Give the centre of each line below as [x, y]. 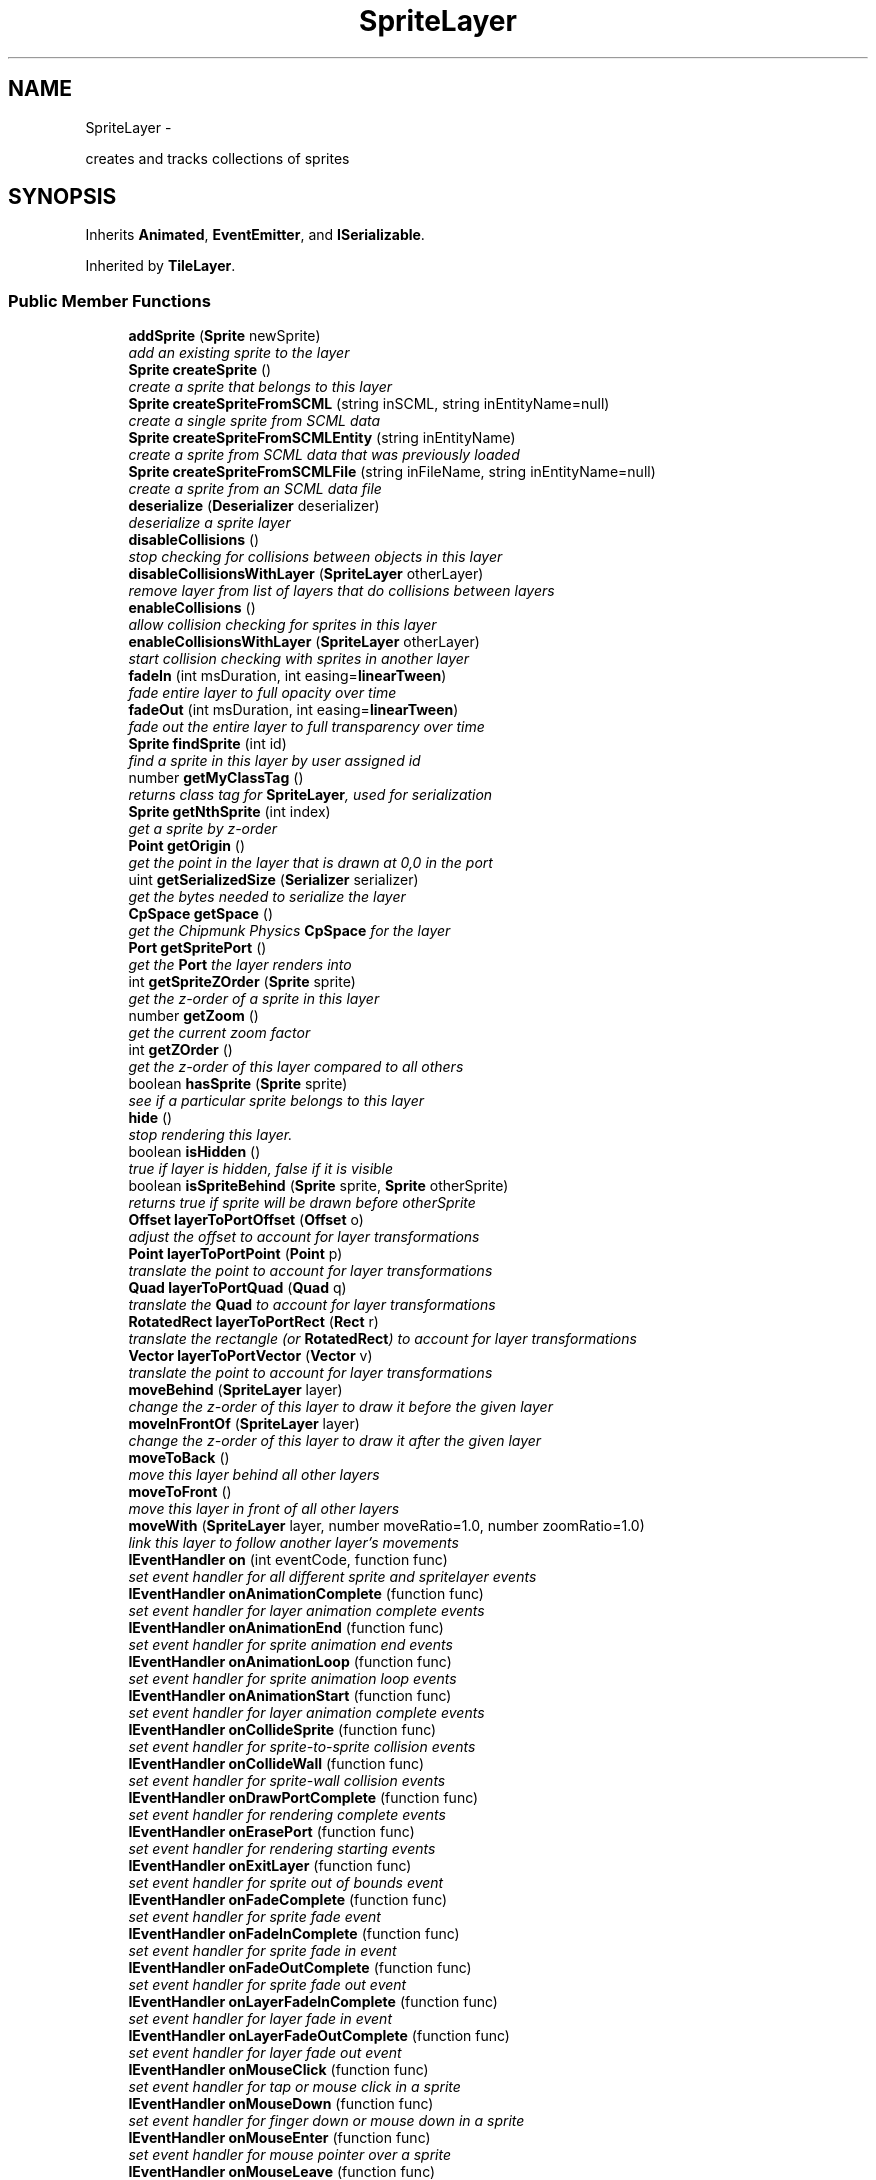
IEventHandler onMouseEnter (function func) [279, 2138]
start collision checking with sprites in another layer [299, 659]
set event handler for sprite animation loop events [292, 1679]
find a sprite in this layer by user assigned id [274, 761]
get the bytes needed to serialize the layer [267, 897]
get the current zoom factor [219, 1033]
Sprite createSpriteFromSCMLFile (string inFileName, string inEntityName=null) [392, 472]
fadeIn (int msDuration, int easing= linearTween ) [287, 676]
